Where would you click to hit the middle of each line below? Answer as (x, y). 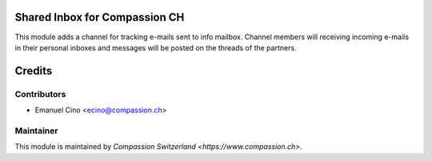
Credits (34, 71)
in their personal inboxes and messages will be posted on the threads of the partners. (156, 47)
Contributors (40, 94)
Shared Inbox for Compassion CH (100, 17)
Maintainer (36, 131)
